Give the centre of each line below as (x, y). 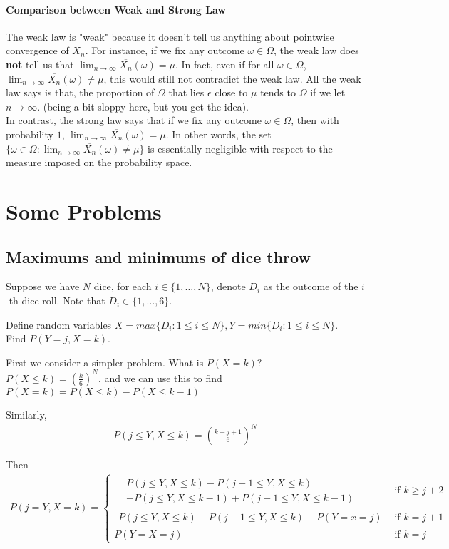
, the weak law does (316, 50)
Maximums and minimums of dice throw (158, 256)
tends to (278, 92)
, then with (315, 120)
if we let (328, 92)
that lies (186, 92)
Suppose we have (43, 286)
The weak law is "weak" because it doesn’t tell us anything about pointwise (170, 36)
